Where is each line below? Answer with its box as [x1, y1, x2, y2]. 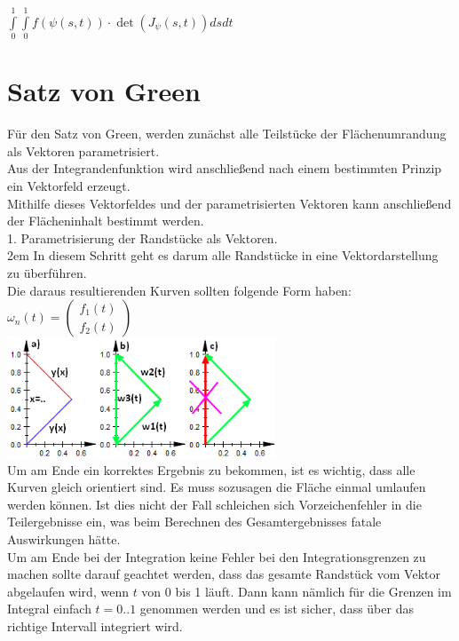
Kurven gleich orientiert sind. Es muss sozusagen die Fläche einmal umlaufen [7, 478, 426, 496]
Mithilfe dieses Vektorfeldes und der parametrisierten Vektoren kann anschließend [7, 194, 452, 212]
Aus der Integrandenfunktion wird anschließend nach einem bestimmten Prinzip [7, 159, 442, 178]
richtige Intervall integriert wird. [7, 617, 183, 636]
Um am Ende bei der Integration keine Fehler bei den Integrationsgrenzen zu [7, 547, 426, 566]
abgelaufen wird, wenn [7, 582, 129, 600]
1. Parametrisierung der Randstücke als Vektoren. [7, 228, 278, 247]
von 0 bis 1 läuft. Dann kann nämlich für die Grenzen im [141, 582, 452, 600]
